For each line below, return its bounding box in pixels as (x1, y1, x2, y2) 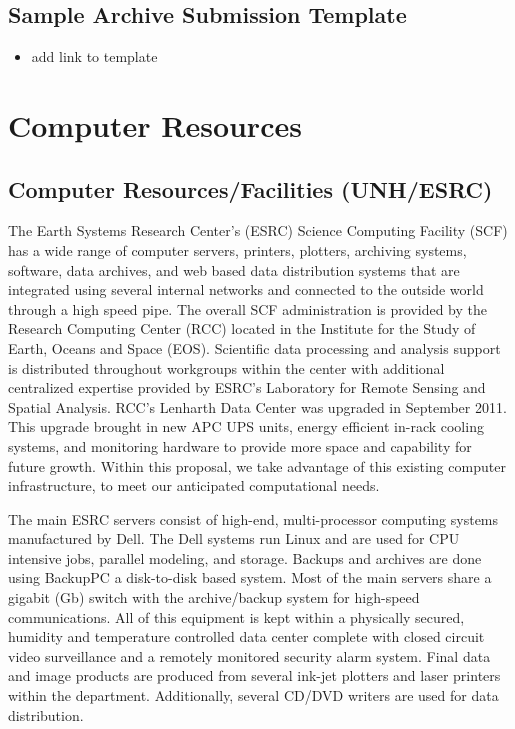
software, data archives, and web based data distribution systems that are (8, 259, 460, 280)
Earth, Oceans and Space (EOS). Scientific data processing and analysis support (8, 337, 501, 358)
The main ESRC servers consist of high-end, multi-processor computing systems (8, 508, 499, 529)
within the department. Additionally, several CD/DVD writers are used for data (8, 685, 499, 706)
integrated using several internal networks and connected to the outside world (8, 279, 484, 300)
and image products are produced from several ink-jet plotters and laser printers (8, 665, 501, 686)
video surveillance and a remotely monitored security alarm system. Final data (8, 645, 491, 666)
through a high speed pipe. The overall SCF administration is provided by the (8, 298, 487, 319)
